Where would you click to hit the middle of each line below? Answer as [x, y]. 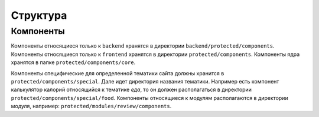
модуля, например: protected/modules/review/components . [91, 106]
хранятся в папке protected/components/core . [73, 62]
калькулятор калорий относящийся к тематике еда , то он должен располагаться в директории [131, 90]
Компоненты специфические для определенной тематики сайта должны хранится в [118, 73]
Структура [39, 15]
